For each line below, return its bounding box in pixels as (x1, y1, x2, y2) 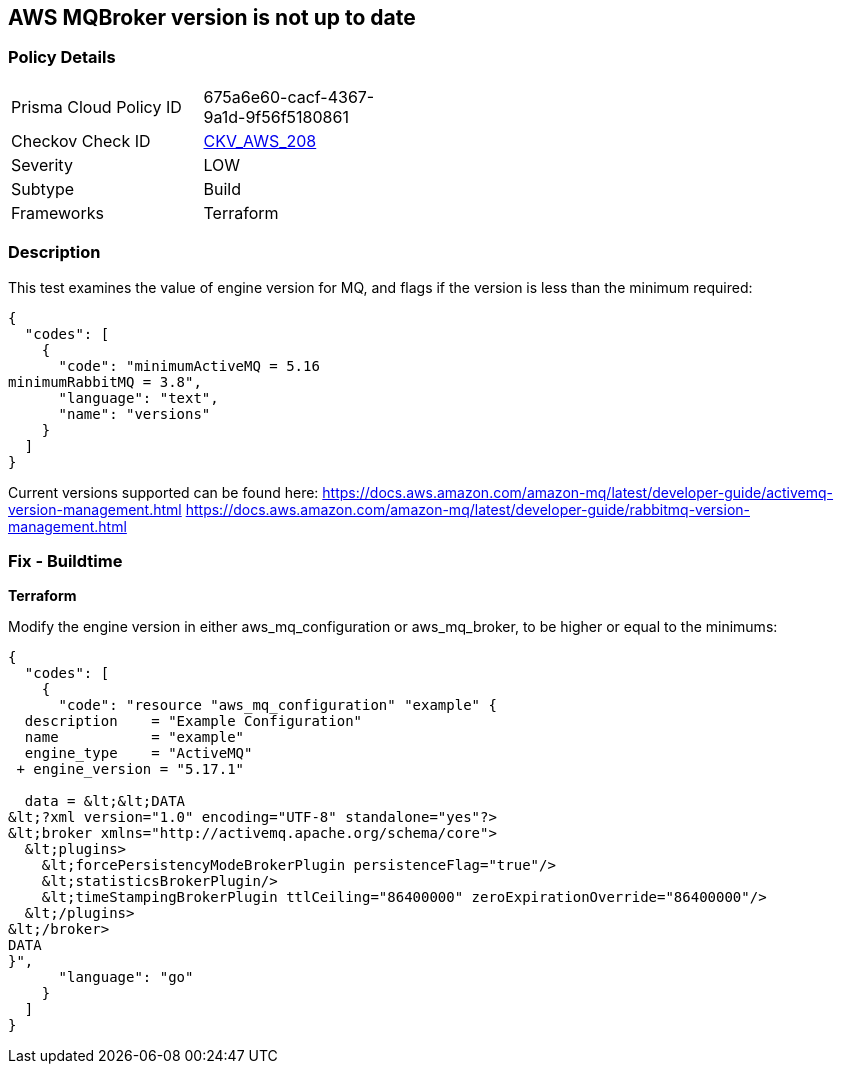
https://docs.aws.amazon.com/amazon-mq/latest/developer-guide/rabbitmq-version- (185, 500, 750, 518)
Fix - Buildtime (8, 550, 123, 571)
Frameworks (11, 202, 104, 223)
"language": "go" (58, 969, 194, 986)
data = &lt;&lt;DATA (24, 793, 186, 810)
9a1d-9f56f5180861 (203, 106, 349, 127)
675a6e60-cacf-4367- (203, 86, 375, 107)
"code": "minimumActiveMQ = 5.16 (58, 357, 320, 374)
